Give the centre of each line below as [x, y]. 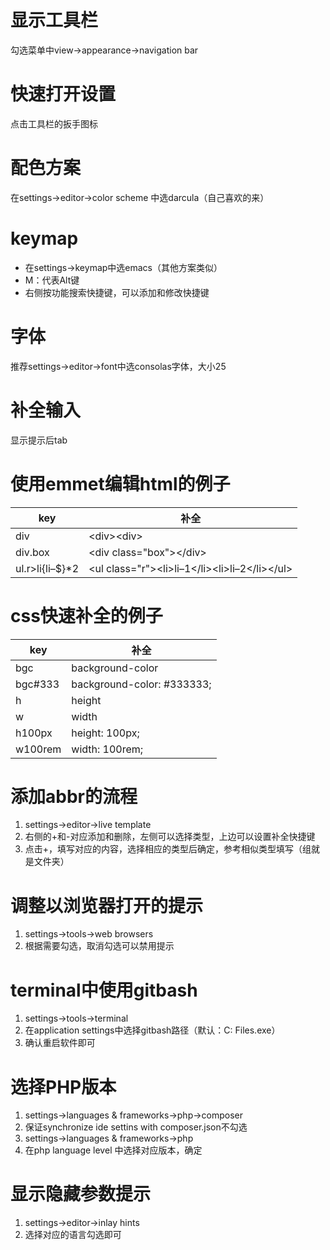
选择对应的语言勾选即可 [73, 1235]
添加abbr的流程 [74, 796]
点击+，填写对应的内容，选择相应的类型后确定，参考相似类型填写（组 [168, 849]
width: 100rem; [107, 749]
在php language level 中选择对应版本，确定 [113, 1150]
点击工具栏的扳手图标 [54, 123]
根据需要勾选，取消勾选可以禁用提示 [99, 946]
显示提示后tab [39, 440]
